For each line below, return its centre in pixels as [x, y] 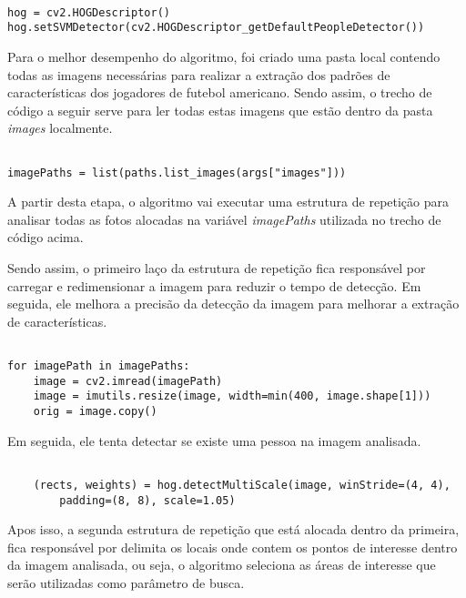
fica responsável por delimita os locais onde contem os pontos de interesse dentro [233, 547]
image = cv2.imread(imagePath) [128, 381]
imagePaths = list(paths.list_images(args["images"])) [177, 172]
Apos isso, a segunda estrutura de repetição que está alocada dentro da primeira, [233, 529]
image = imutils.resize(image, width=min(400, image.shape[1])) [232, 396]
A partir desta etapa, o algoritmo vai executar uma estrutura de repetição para [228, 202]
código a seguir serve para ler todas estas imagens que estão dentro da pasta [220, 110]
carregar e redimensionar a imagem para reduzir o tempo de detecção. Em [214, 285]
